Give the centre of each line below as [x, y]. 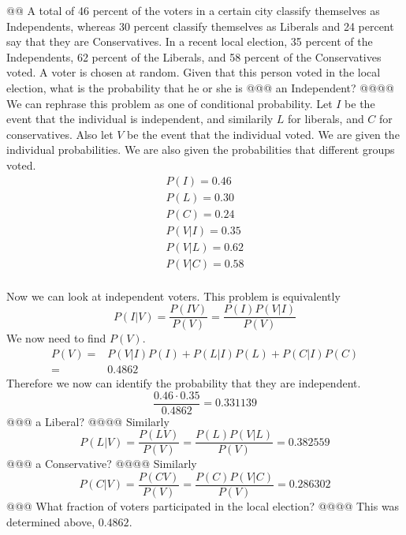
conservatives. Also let [60, 134]
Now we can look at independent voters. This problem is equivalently [173, 296]
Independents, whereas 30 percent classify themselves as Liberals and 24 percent [200, 26]
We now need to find [56, 338]
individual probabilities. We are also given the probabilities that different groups [201, 150]
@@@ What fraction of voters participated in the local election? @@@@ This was [203, 506]
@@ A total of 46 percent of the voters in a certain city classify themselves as [193, 10]
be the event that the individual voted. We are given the [263, 134]
